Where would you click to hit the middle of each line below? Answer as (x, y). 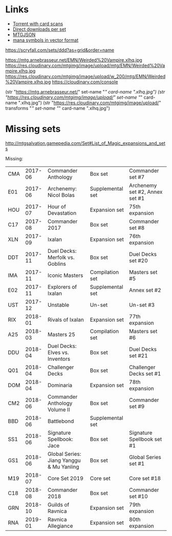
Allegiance (60, 526)
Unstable (59, 305)
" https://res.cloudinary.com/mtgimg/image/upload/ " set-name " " (74, 97)
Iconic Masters (66, 275)
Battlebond (61, 421)
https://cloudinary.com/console (85, 82)
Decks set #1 (145, 374)
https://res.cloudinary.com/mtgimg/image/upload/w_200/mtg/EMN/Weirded (85, 76)
